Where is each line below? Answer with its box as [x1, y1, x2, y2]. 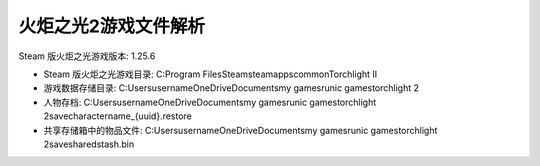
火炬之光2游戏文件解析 [18, 15, 205, 37]
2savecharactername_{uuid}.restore [43, 110, 192, 122]
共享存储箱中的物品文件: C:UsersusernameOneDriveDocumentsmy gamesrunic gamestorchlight [43, 124, 438, 136]
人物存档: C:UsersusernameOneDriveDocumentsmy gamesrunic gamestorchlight [43, 96, 377, 108]
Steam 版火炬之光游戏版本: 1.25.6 [18, 50, 156, 62]
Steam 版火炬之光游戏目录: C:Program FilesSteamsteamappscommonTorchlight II [43, 68, 378, 80]
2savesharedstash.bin [43, 138, 135, 150]
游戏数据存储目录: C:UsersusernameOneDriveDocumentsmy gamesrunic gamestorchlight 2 [43, 82, 420, 94]
